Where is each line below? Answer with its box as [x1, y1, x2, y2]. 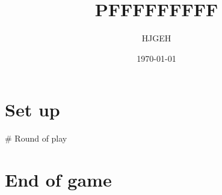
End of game [5, 167, 112, 192]
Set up [5, 97, 60, 122]
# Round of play [5, 132, 67, 145]
